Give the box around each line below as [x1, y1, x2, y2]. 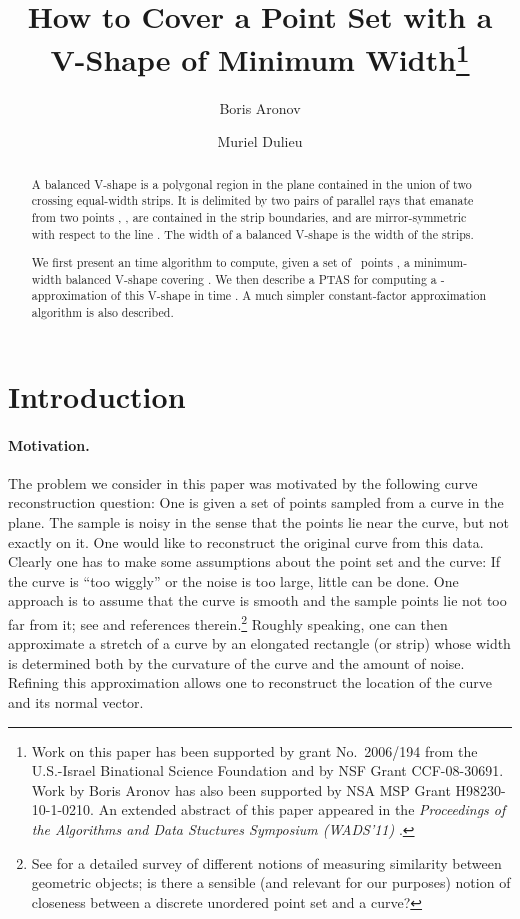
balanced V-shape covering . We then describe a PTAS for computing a [65, 270, 437, 287]
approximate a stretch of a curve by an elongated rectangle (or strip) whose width [8, 633, 511, 654]
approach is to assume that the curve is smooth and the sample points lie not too [8, 590, 507, 611]
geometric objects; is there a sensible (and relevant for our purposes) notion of [31, 872, 511, 893]
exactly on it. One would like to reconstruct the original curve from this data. [8, 531, 484, 552]
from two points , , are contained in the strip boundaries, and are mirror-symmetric [31, 208, 467, 225]
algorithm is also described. [31, 304, 174, 321]
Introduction [8, 375, 186, 416]
